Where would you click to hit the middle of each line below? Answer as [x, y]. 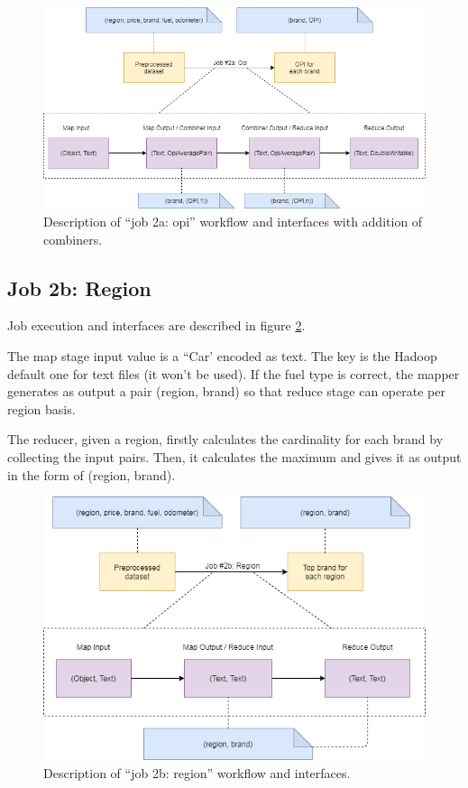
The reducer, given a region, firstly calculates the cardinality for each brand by [225, 439]
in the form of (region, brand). [92, 474]
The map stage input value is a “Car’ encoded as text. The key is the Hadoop [222, 355]
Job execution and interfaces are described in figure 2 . [156, 325]
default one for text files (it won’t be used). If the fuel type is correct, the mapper [234, 373]
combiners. [73, 239]
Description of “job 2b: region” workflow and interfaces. [197, 772]
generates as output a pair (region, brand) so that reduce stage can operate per [226, 391]
